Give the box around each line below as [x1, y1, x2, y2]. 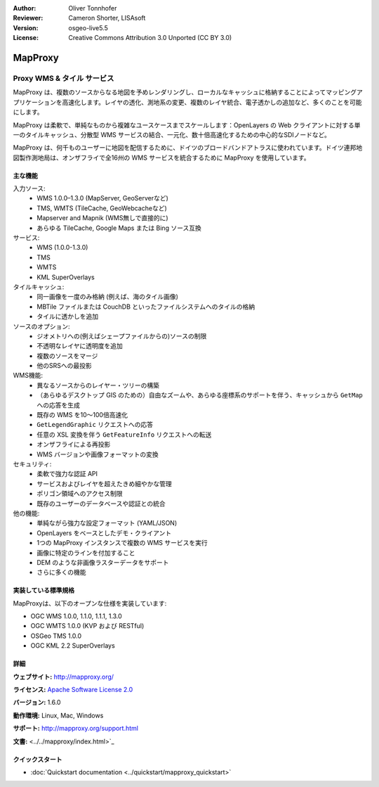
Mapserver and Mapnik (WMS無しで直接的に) [36, 214, 168, 222]
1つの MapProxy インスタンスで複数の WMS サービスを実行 [36, 539, 208, 547]
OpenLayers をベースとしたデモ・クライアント [36, 528, 172, 537]
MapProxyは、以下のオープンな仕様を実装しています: [13, 599, 167, 608]
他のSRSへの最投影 [36, 361, 92, 370]
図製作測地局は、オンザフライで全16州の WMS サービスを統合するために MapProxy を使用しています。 [13, 153, 310, 162]
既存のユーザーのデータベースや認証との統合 [36, 499, 166, 508]
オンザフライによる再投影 [36, 440, 111, 449]
